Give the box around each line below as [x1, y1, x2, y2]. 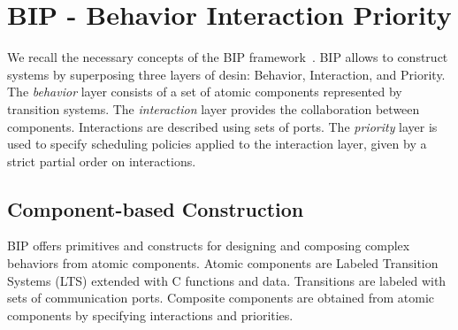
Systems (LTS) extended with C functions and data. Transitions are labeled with [7, 271, 447, 289]
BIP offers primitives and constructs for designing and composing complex [7, 236, 410, 255]
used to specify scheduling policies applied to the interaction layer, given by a [7, 134, 427, 153]
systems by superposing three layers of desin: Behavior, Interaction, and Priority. [7, 65, 446, 83]
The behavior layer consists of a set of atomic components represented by [7, 82, 402, 101]
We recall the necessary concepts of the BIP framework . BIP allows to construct [7, 48, 448, 66]
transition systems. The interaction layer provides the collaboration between [7, 99, 420, 118]
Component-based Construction [7, 195, 304, 222]
